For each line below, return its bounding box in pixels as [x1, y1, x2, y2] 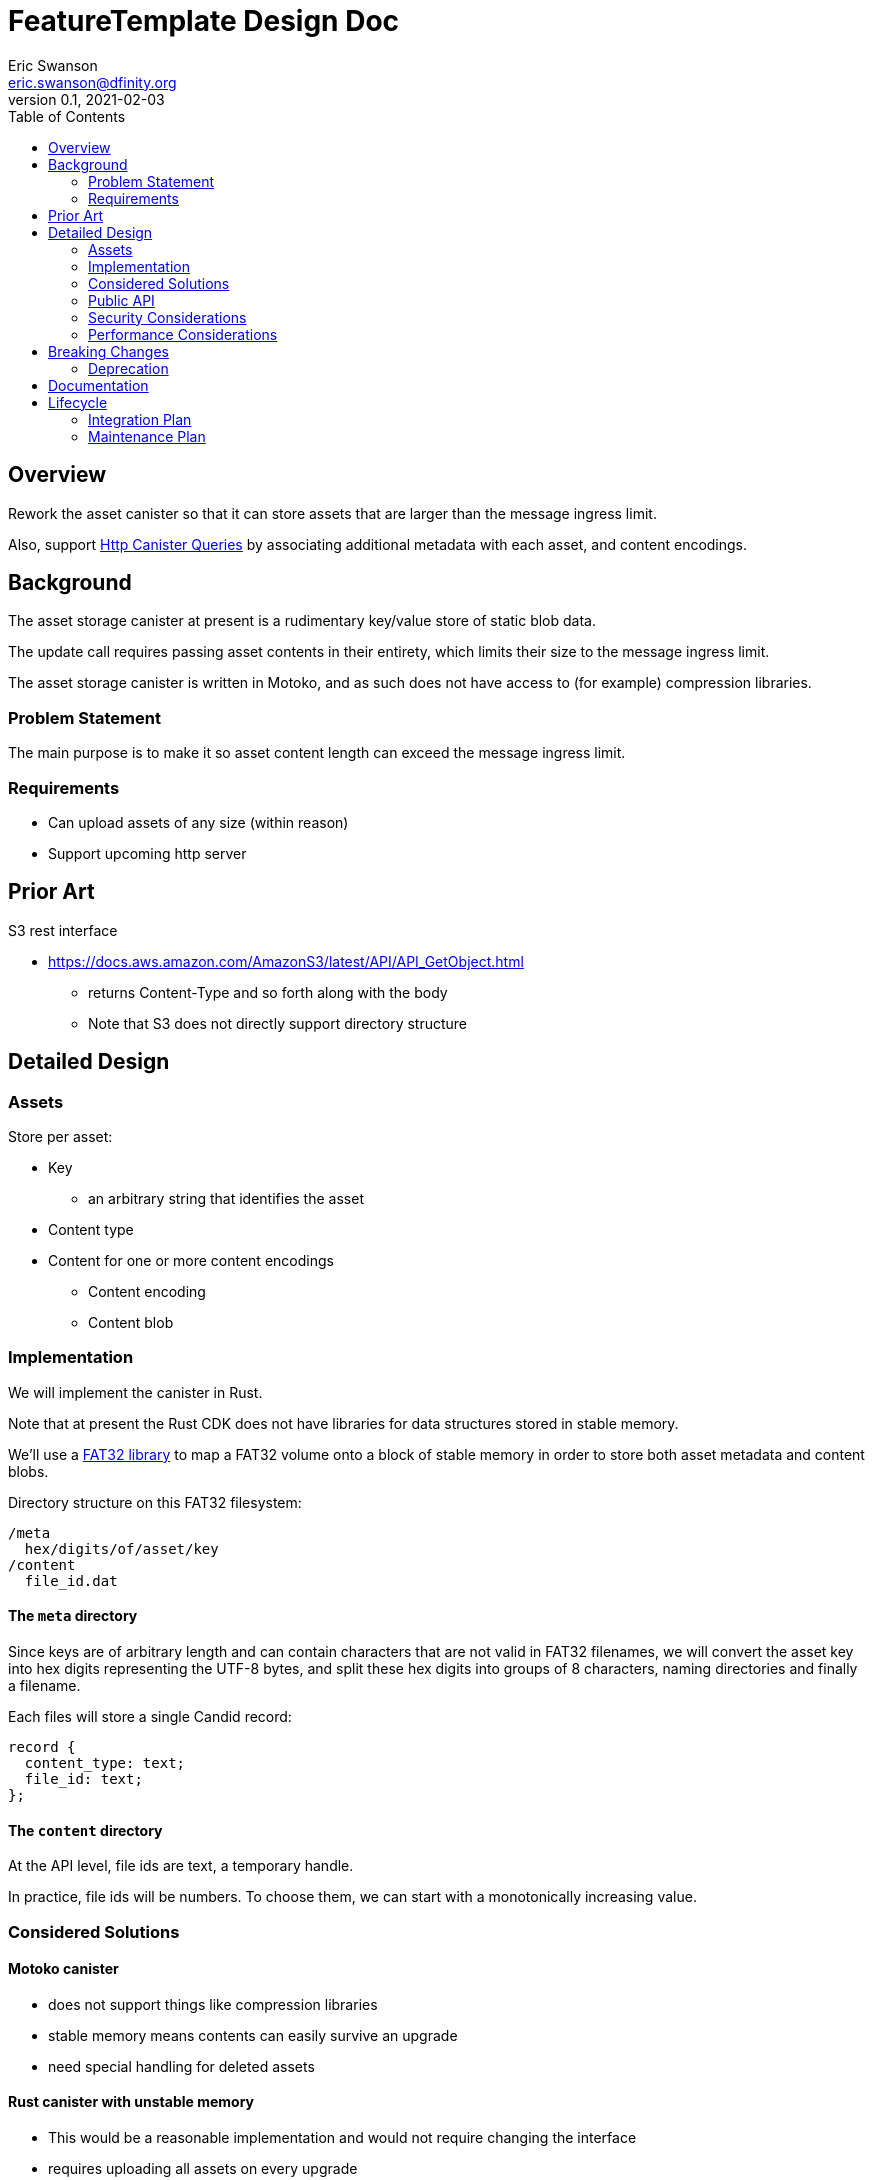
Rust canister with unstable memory [8, 2093, 254, 2111]
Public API [88, 291, 155, 309]
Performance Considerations [88, 325, 278, 343]
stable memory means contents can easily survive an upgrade [48, 2026, 458, 2044]
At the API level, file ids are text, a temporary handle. [8, 1857, 354, 1875]
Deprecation [88, 359, 169, 377]
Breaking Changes [48, 342, 170, 360]
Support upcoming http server [48, 844, 247, 862]
